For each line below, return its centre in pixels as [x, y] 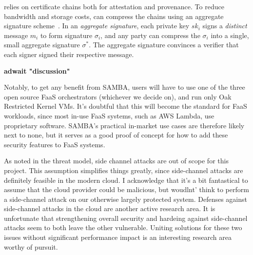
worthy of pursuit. [31, 246]
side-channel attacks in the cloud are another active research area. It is [110, 208]
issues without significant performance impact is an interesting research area [118, 237]
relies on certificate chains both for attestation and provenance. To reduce [114, 6]
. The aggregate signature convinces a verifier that [164, 45]
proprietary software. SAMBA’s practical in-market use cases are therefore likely [124, 125]
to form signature [66, 35]
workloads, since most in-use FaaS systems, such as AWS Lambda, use [109, 115]
